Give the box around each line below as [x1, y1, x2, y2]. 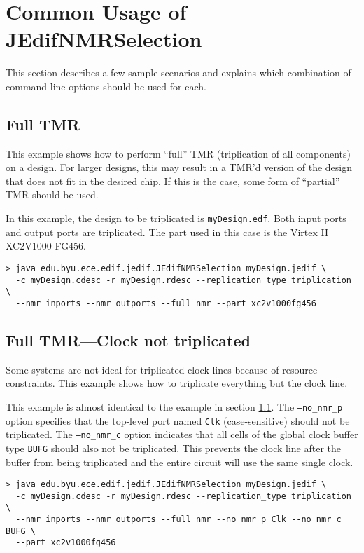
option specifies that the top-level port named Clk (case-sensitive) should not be [6, 413, 350, 428]
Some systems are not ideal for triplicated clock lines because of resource [6, 362, 318, 376]
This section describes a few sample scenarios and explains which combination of [6, 65, 351, 80]
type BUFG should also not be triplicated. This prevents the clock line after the [6, 440, 342, 455]
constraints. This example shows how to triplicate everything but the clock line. [6, 376, 348, 390]
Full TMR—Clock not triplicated [6, 329, 251, 350]
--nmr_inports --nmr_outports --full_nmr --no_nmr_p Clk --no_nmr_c [15, 514, 342, 525]
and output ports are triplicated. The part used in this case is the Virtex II [6, 224, 329, 239]
